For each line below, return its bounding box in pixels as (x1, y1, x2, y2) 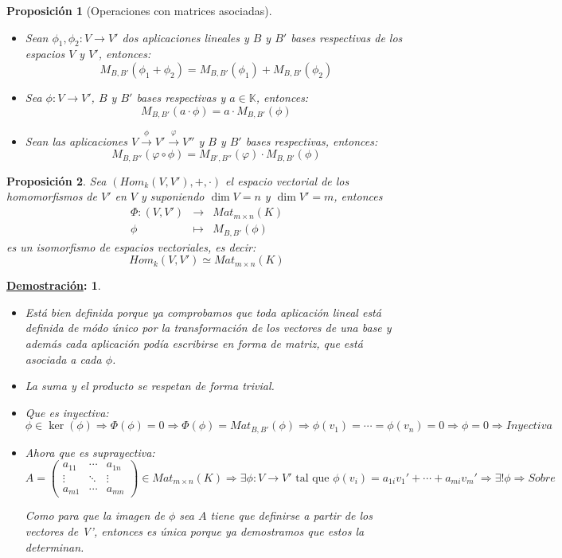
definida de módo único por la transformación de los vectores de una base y (25, 319, 392, 336)
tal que (295, 472, 330, 484)
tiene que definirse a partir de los (210, 507, 373, 524)
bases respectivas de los (291, 29, 403, 45)
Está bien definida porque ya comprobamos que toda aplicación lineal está (25, 303, 381, 320)
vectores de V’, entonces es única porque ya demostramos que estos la (25, 523, 365, 540)
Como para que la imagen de (25, 507, 165, 524)
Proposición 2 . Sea (6, 172, 107, 189)
